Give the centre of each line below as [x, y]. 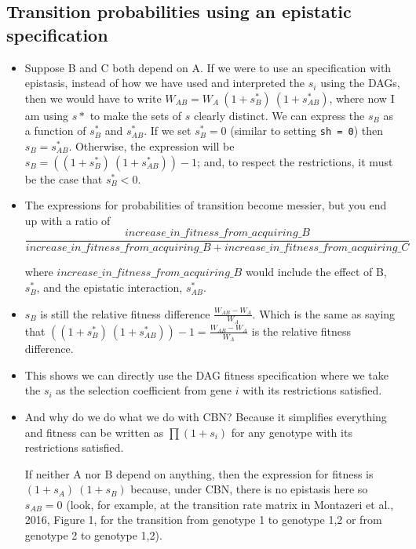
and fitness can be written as [94, 432]
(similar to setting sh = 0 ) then [307, 131]
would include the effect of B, [316, 272]
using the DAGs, [360, 83]
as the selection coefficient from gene [144, 390]
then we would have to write [93, 98]
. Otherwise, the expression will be [151, 146]
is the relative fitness [301, 331]
